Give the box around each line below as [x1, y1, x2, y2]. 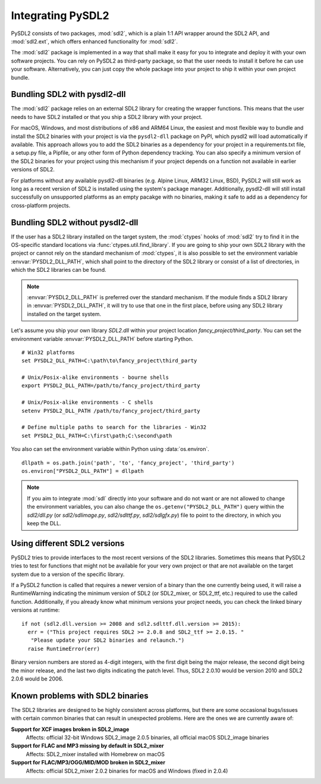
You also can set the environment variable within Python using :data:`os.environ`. [11, 446, 209, 453]
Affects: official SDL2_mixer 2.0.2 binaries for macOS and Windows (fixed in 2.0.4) [26, 767, 228, 774]
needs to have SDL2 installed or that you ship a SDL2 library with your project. [11, 113, 203, 120]
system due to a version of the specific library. [11, 570, 125, 578]
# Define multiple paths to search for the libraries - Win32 [21, 424, 207, 431]
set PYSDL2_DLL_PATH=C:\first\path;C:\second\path [21, 432, 172, 439]
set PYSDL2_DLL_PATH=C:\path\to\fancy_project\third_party [21, 357, 197, 364]
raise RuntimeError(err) [27, 645, 100, 652]
